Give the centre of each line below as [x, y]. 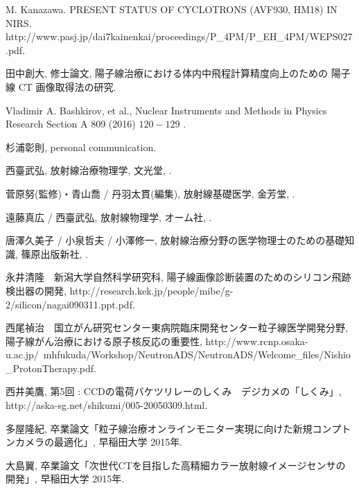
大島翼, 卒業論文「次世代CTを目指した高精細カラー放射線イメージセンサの [176, 465]
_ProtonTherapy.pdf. [51, 368]
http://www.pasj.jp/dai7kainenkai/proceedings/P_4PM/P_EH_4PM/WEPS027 [179, 36]
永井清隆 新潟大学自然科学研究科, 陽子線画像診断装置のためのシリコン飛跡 [178, 277]
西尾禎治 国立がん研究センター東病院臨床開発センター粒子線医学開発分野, [177, 327]
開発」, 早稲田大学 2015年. [65, 479]
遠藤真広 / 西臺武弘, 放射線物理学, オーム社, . [109, 217]
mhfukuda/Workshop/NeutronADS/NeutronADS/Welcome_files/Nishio [197, 355]
